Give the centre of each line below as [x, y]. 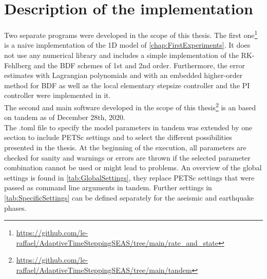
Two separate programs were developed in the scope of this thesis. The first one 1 [131, 34]
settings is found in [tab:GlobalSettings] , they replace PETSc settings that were [129, 177]
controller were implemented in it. [58, 95]
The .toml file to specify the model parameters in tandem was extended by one [128, 127]
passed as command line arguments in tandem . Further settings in [108, 187]
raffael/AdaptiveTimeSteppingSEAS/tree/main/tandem [104, 270]
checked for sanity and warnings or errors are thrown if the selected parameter [127, 157]
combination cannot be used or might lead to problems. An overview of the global [133, 167]
